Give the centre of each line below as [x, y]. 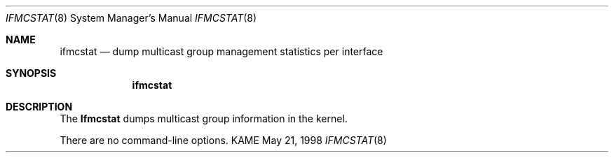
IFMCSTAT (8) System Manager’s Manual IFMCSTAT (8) [131, 18]
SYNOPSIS [31, 73]
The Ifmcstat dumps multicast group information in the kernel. [204, 118]
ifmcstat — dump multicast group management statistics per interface [221, 51]
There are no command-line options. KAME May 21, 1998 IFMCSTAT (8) [223, 140]
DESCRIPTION [39, 107]
